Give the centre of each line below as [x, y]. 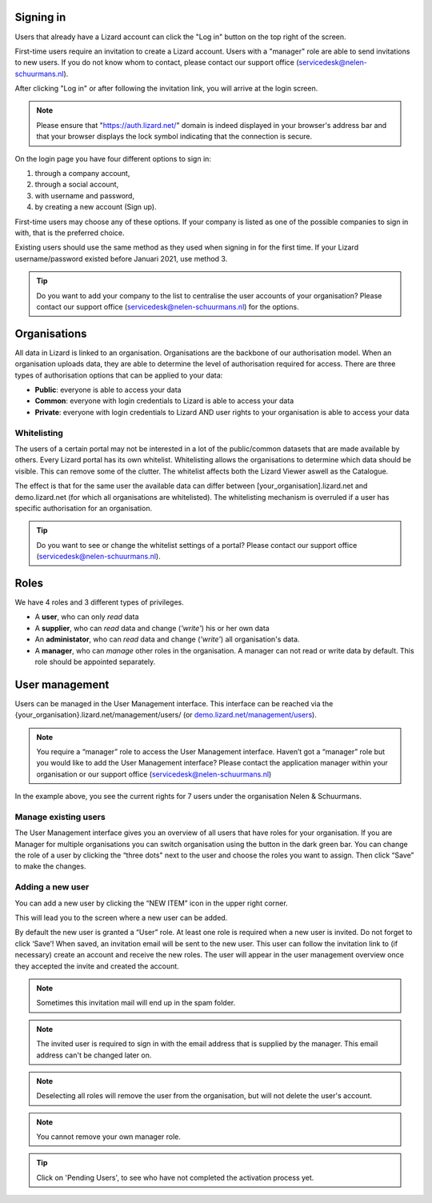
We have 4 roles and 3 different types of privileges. [99, 602]
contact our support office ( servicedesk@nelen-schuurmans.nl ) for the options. [168, 306]
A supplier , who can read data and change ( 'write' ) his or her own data [152, 628]
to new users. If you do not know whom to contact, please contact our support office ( [157, 62]
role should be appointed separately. [95, 661]
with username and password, [85, 195]
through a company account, [82, 174]
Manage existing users [60, 817]
